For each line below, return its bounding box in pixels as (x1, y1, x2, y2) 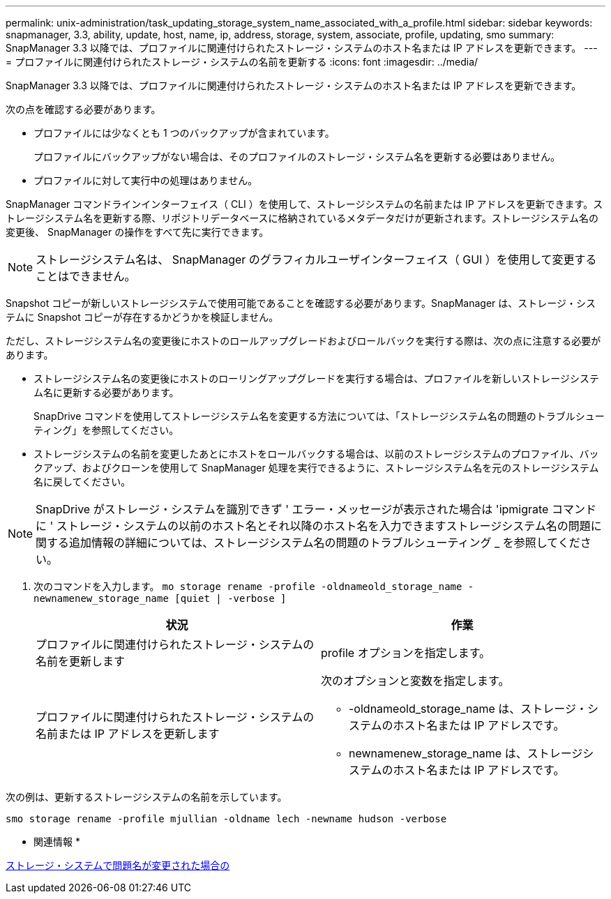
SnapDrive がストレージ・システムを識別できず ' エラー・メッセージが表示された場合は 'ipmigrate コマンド (36, 502, 596, 516)
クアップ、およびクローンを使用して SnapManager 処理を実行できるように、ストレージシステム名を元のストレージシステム (33, 462, 599, 474)
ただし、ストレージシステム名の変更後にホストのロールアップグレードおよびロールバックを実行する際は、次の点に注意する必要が (6, 335, 601, 347)
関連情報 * (33, 836, 80, 847)
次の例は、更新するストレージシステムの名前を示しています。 (6, 791, 287, 803)
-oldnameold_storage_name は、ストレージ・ (349, 702, 588, 716)
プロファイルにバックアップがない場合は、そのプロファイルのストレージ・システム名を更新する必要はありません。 (33, 151, 560, 163)
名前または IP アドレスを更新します (36, 727, 220, 741)
